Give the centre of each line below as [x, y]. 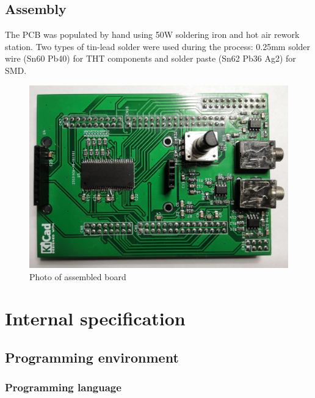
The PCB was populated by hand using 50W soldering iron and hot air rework [152, 34]
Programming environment [92, 357]
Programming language [63, 387]
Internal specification [95, 318]
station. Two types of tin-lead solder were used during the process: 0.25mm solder [158, 46]
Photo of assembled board [78, 276]
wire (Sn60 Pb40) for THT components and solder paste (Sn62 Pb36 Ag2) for [150, 58]
